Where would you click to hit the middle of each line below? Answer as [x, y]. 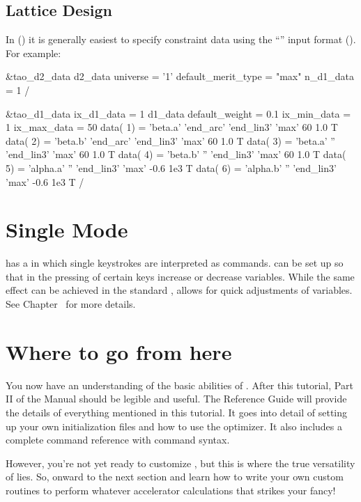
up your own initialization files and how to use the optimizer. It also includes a [174, 426]
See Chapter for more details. [71, 304]
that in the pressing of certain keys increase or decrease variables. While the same [180, 276]
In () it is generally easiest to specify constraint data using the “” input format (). [181, 39]
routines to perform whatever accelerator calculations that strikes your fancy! [171, 490]
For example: [33, 53]
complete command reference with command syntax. [118, 440]
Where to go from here [119, 351]
